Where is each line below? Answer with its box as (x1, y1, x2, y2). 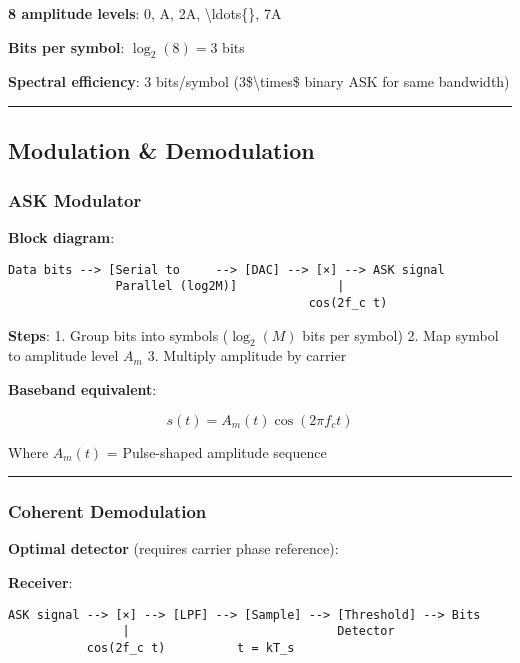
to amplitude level (8, 345, 119, 366)
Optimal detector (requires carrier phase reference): (8, 538, 339, 559)
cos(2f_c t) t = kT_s (86, 640, 295, 655)
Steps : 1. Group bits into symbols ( (8, 324, 229, 345)
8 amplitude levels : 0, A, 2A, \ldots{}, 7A (8, 3, 282, 23)
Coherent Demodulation (8, 499, 207, 524)
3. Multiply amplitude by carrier (147, 345, 347, 366)
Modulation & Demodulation (8, 135, 315, 166)
